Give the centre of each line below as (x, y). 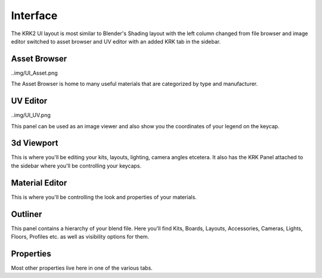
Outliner (27, 214)
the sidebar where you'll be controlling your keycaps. (76, 166)
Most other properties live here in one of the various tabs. (82, 268)
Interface (34, 16)
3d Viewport (35, 143)
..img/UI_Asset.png (34, 73)
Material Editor (39, 183)
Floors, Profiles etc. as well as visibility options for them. (80, 237)
